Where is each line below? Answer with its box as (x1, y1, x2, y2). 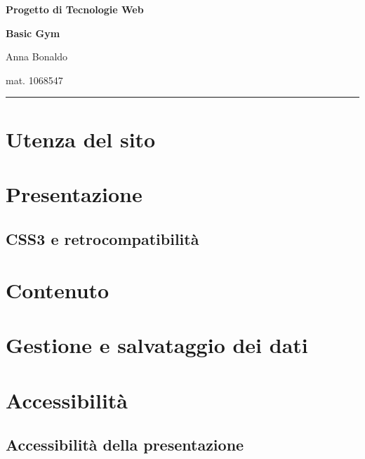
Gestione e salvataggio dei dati (6, 331, 308, 359)
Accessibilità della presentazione (6, 434, 244, 455)
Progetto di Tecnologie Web (6, 2, 144, 16)
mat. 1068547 (6, 72, 63, 87)
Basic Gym (6, 25, 60, 40)
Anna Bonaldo (6, 49, 68, 64)
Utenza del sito (6, 124, 156, 153)
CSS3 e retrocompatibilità (6, 227, 199, 249)
